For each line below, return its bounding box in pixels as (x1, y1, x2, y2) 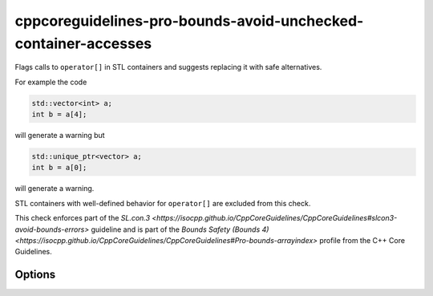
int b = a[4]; (31, 110, 87, 120)
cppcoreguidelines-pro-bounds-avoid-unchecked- (14, 12, 364, 30)
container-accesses (14, 34, 152, 52)
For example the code (14, 77, 87, 87)
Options (14, 268, 56, 282)
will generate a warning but (14, 131, 105, 140)
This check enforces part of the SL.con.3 (14, 213, 151, 223)
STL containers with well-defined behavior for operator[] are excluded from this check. (14, 198, 311, 208)
